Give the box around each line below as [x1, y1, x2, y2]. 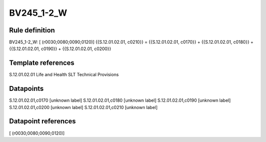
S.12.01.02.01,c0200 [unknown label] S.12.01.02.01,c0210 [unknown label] [9, 104, 158, 110]
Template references [9, 59, 75, 67]
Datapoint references [9, 117, 76, 125]
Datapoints [9, 85, 44, 93]
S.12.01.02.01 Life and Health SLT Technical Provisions [9, 72, 119, 78]
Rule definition [9, 26, 55, 34]
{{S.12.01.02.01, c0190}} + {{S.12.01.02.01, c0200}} [9, 46, 111, 52]
